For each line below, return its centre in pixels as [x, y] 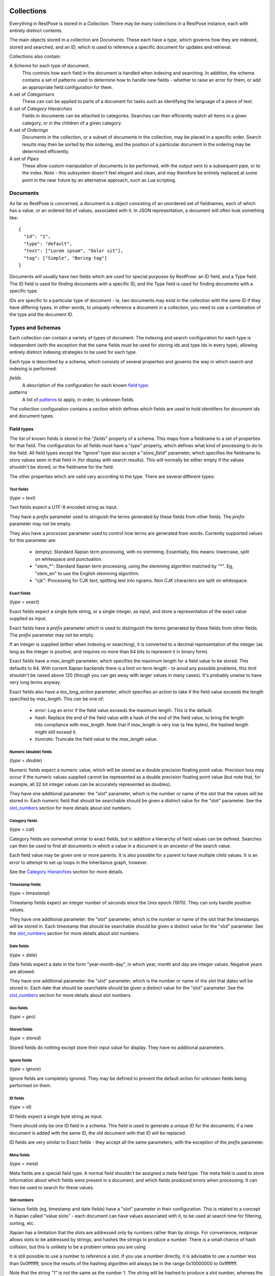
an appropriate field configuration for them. [67, 87]
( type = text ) [22, 498]
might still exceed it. [56, 732]
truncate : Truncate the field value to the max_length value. [96, 739]
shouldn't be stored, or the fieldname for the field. [62, 467]
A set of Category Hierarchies [41, 108]
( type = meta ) [24, 1164]
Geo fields [19, 1008]
